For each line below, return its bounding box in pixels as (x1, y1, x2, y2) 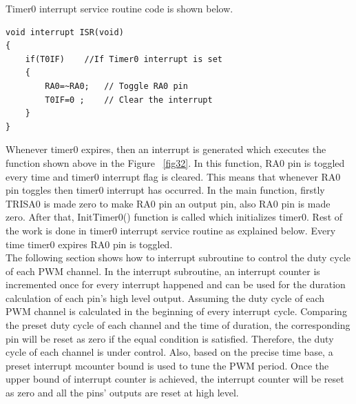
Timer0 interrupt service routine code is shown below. (6, 1, 233, 15)
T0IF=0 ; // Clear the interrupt (45, 94, 213, 105)
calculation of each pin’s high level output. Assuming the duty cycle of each (6, 290, 325, 305)
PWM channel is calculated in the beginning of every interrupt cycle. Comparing (6, 304, 347, 319)
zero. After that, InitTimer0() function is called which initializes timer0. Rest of (6, 210, 343, 224)
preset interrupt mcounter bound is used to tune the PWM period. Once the (6, 358, 329, 372)
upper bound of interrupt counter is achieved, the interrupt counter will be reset (6, 372, 344, 386)
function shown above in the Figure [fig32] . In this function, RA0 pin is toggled (6, 155, 345, 170)
